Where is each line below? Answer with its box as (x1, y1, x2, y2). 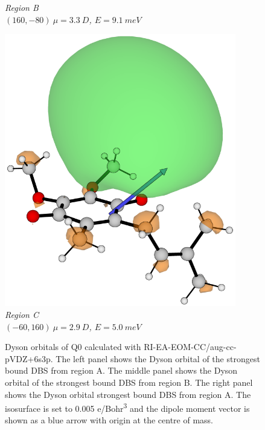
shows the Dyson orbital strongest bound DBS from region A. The (5, 388, 251, 400)
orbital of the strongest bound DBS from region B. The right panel (5, 375, 253, 388)
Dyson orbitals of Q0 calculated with (5, 340, 141, 353)
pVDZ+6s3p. (5, 352, 53, 365)
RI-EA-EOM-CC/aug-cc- (144, 340, 237, 353)
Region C (5, 308, 39, 320)
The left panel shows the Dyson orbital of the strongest (56, 352, 260, 365)
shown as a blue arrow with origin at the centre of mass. (5, 414, 213, 426)
